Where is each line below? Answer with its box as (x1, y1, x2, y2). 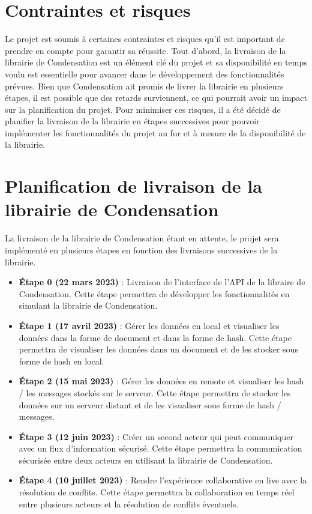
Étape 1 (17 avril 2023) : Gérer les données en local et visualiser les (19, 319, 280, 331)
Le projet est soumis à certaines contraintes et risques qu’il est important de (5, 32, 285, 45)
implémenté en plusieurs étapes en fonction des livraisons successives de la (5, 243, 278, 256)
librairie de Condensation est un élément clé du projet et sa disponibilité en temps (5, 56, 307, 68)
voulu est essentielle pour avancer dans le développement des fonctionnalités (5, 67, 284, 80)
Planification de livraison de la (5, 174, 262, 198)
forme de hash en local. (19, 354, 104, 367)
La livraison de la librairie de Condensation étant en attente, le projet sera (5, 232, 279, 244)
